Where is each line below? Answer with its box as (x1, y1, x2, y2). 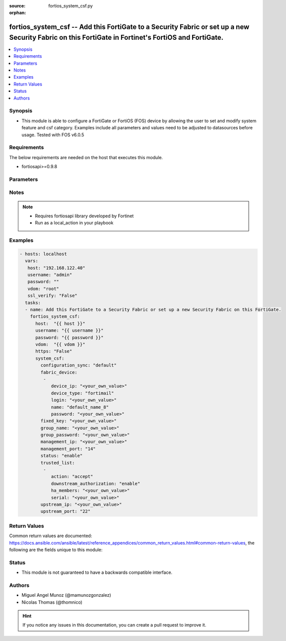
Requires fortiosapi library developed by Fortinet (35, 213, 134, 219)
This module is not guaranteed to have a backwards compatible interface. (21, 569, 173, 575)
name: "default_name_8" (51, 404, 109, 410)
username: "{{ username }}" (35, 328, 104, 333)
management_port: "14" (40, 446, 96, 452)
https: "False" (35, 349, 72, 354)
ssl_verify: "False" (27, 293, 78, 298)
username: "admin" (27, 272, 72, 278)
